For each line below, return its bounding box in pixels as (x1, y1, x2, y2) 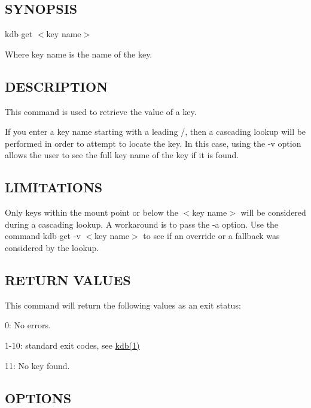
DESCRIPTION (5, 77, 108, 95)
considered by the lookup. (5, 241, 99, 253)
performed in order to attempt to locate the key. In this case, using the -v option (5, 137, 301, 149)
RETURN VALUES (5, 270, 131, 289)
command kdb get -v (5, 229, 81, 242)
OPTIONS (5, 388, 72, 407)
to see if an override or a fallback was (143, 229, 280, 242)
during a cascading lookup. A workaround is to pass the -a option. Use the (5, 217, 279, 230)
